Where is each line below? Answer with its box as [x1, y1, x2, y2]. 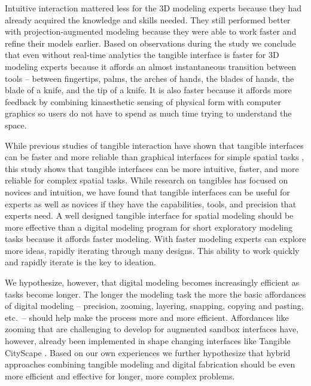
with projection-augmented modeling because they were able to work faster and [5, 25, 297, 38]
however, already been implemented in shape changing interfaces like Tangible [5, 335, 291, 347]
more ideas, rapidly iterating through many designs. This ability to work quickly [5, 244, 300, 256]
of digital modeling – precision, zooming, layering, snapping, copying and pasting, [5, 299, 304, 312]
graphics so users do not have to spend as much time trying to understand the [5, 107, 292, 120]
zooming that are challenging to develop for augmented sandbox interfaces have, [5, 323, 299, 335]
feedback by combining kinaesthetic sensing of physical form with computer [5, 95, 281, 108]
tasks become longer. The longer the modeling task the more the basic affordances [5, 287, 306, 300]
